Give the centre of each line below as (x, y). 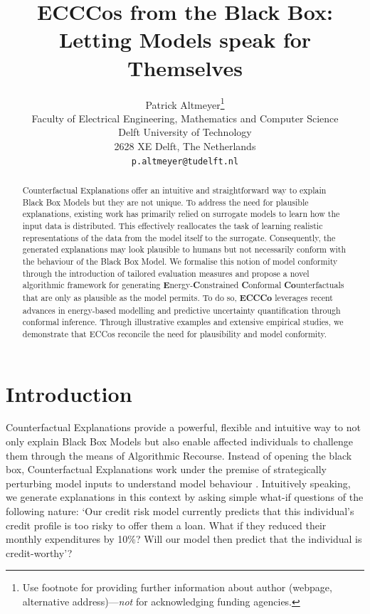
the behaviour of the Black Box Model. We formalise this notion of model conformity (180, 261)
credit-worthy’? (39, 552)
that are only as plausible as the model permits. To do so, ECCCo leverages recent (178, 297)
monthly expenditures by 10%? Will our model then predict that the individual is (184, 539)
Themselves (185, 67)
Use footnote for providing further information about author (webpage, (177, 587)
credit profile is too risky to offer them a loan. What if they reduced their (166, 525)
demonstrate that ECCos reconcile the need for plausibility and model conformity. (175, 333)
